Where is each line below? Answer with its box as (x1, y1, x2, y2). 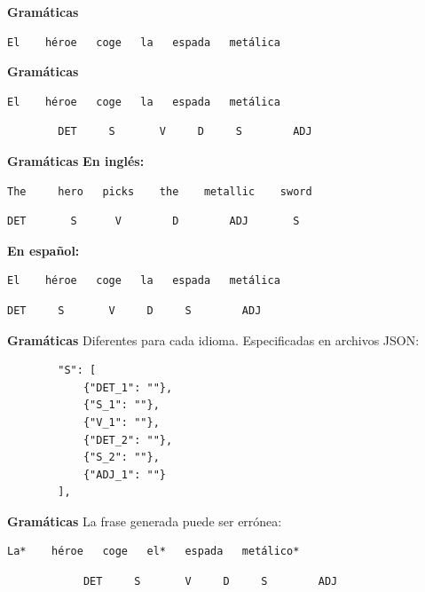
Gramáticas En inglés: (7, 151, 145, 170)
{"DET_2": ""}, (83, 433, 173, 446)
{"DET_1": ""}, (83, 381, 173, 394)
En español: (7, 241, 80, 259)
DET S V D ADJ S (7, 215, 300, 228)
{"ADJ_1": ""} (83, 468, 166, 481)
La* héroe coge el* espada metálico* (7, 545, 300, 558)
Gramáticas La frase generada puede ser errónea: (7, 511, 282, 530)
